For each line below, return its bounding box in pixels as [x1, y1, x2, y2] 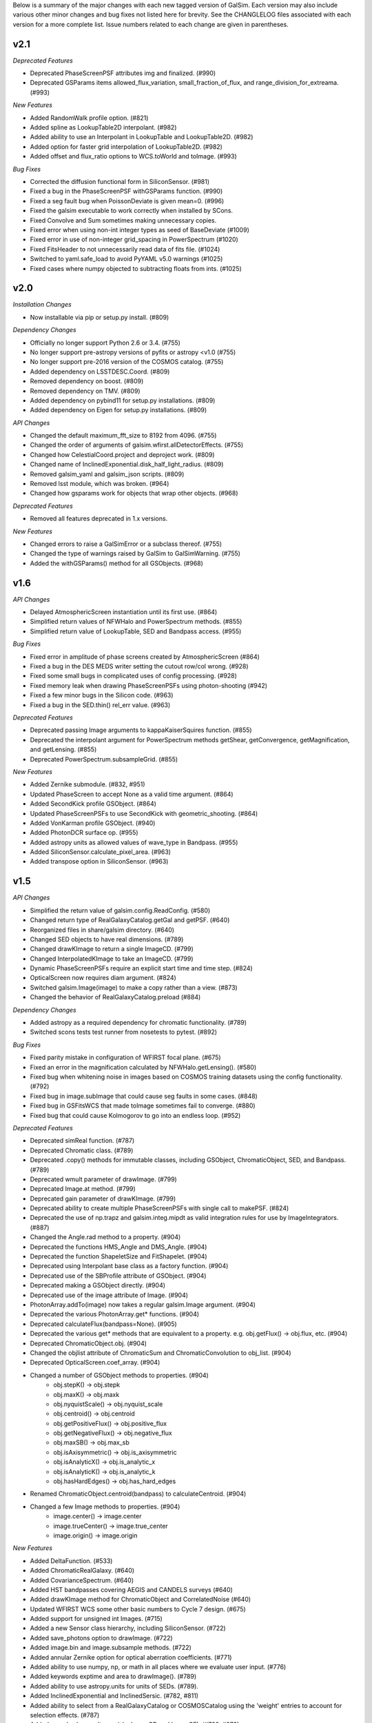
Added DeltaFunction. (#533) [30, 1556, 113, 1564]
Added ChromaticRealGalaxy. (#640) [30, 1567, 134, 1575]
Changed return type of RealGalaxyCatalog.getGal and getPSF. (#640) [30, 916, 230, 924]
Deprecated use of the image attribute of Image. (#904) [30, 1291, 189, 1299]
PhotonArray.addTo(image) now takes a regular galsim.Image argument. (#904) [30, 1300, 256, 1309]
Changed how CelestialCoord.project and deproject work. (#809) [30, 450, 215, 458]
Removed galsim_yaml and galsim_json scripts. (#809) [30, 469, 185, 478]
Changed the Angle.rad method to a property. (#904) [30, 1233, 181, 1241]
